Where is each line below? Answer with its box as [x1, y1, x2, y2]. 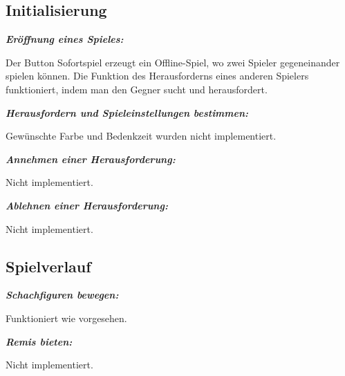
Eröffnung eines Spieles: [6, 32, 124, 46]
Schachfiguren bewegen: [6, 288, 119, 302]
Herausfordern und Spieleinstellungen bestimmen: [6, 105, 249, 120]
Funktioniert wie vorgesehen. [6, 310, 127, 325]
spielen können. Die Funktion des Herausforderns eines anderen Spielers [6, 68, 309, 83]
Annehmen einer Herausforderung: [6, 151, 176, 166]
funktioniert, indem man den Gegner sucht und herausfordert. [6, 82, 268, 96]
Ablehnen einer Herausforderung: [6, 198, 168, 212]
